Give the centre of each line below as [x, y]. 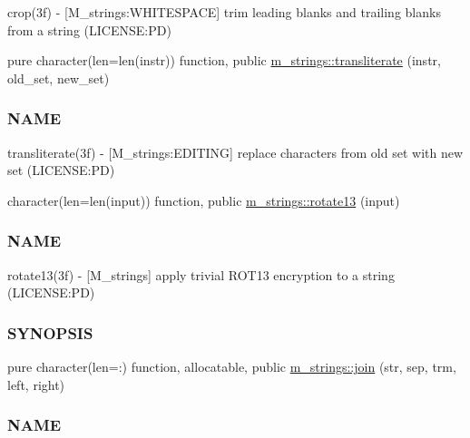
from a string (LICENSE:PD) [89, 29]
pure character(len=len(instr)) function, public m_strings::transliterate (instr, [224, 60]
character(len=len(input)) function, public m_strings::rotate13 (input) [204, 200]
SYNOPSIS [50, 332]
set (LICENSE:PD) [61, 170]
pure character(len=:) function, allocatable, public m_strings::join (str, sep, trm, [232, 366]
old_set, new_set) [59, 78]
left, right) [36, 384]
